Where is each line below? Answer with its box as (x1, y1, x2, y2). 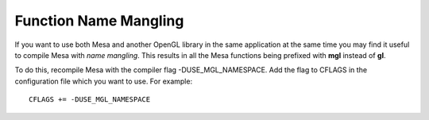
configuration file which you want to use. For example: (14, 76, 193, 86)
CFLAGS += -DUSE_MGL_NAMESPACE (29, 95, 151, 104)
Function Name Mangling (14, 12, 184, 29)
